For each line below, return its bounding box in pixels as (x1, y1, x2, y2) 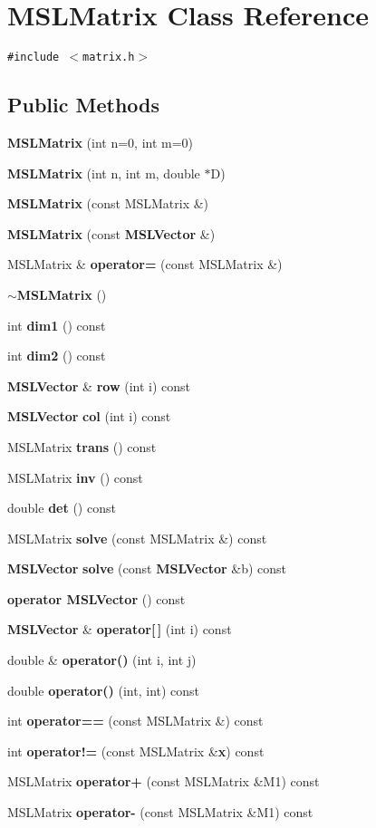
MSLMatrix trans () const (7, 437, 157, 456)
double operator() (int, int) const (7, 680, 200, 699)
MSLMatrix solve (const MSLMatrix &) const (7, 528, 267, 547)
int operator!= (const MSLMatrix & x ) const (7, 741, 265, 760)
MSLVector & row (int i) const (7, 376, 190, 395)
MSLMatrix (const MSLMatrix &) (7, 194, 209, 213)
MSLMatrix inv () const (7, 467, 143, 486)
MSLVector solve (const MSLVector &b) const (7, 559, 287, 578)
